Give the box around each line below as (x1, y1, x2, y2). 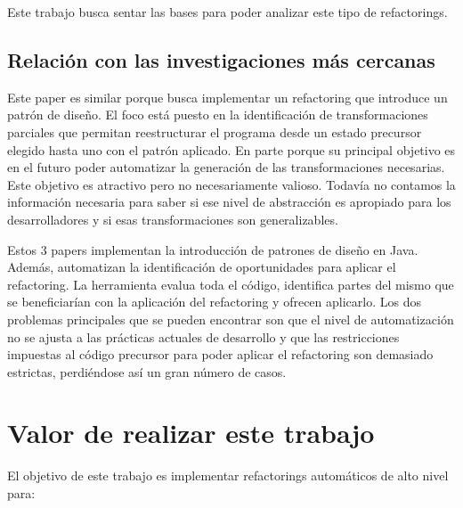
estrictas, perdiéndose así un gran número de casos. (7, 362, 287, 381)
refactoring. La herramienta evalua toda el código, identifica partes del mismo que (7, 274, 454, 293)
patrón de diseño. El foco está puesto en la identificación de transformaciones (7, 105, 428, 124)
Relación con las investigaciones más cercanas (7, 45, 435, 73)
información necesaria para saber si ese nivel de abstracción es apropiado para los (7, 193, 451, 211)
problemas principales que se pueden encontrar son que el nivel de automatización (7, 309, 454, 328)
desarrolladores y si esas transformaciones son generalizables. (7, 209, 338, 228)
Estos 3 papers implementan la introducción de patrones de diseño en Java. (7, 240, 418, 258)
